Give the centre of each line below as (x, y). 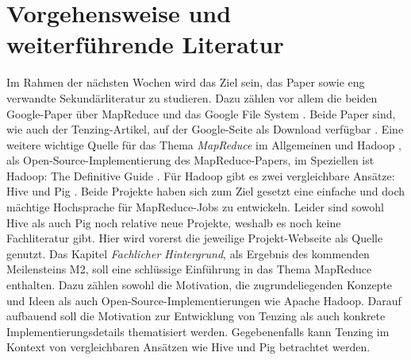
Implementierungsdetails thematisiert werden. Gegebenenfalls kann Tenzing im (198, 331)
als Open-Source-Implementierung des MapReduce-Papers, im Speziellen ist (190, 160)
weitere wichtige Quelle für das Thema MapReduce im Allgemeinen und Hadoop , (204, 144)
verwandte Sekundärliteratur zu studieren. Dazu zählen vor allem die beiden (192, 97)
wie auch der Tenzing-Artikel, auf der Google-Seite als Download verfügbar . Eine (205, 129)
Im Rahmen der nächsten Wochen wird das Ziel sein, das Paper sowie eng (186, 82)
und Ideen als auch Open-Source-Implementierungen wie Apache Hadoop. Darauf (204, 300)
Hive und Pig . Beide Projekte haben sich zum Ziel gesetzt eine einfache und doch (206, 191)
